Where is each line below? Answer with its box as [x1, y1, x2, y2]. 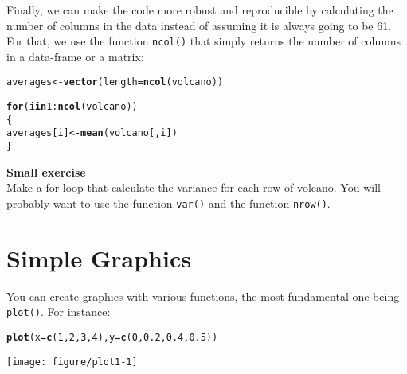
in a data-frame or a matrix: [6, 48, 144, 64]
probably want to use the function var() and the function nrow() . [6, 194, 331, 211]
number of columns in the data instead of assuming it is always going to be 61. [6, 17, 392, 33]
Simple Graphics [6, 241, 191, 274]
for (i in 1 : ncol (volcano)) [6, 101, 138, 113]
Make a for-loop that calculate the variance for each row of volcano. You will [6, 179, 381, 196]
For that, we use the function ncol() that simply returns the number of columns [6, 33, 401, 49]
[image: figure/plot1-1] [6, 356, 138, 368]
